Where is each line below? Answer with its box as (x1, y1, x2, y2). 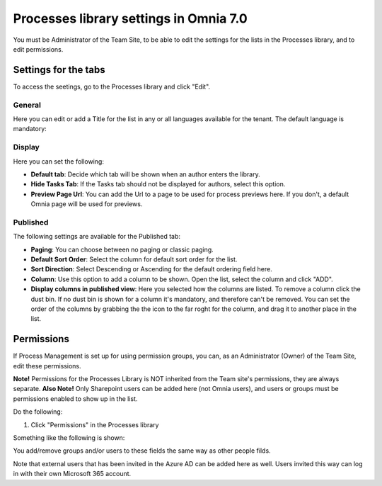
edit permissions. (13, 45, 64, 53)
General (13, 100, 42, 110)
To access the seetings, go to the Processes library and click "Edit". (13, 82, 211, 91)
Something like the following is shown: (13, 433, 125, 442)
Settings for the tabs (13, 64, 105, 76)
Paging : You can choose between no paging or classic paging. (30, 245, 214, 254)
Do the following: (13, 407, 63, 416)
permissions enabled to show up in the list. (13, 394, 138, 403)
